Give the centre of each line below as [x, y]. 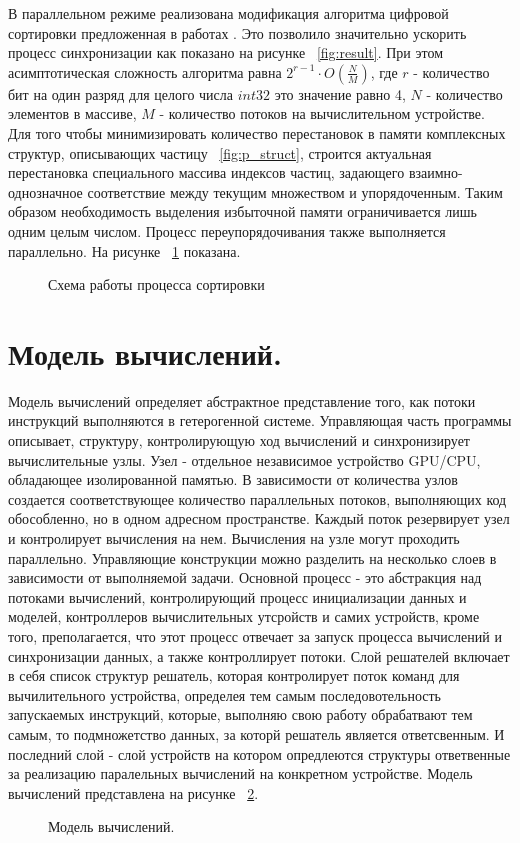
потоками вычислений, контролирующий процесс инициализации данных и [237, 596]
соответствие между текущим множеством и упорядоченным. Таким [295, 191]
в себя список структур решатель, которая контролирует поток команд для [234, 675]
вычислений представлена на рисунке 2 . [133, 792]
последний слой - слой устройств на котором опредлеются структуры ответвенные [259, 753]
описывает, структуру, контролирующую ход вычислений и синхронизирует [239, 440]
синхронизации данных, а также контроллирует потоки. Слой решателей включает [259, 655]
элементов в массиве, [72, 113]
